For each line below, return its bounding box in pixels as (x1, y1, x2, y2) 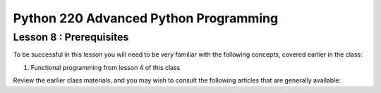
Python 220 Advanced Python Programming (13, 10, 279, 26)
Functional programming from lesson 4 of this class (30, 63, 181, 71)
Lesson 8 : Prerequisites (13, 31, 129, 43)
